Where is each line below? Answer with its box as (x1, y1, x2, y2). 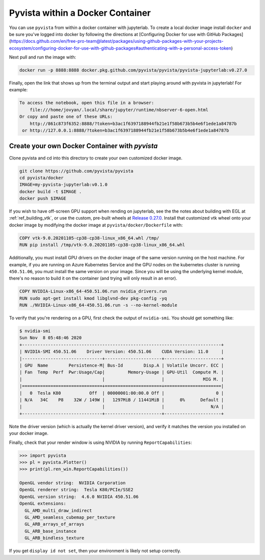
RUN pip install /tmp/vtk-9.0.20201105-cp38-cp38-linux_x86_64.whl (19, 242, 185, 248)
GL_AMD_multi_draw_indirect (25, 507, 92, 513)
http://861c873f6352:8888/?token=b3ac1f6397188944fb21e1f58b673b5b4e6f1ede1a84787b (29, 121, 237, 126)
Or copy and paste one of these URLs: (19, 114, 113, 120)
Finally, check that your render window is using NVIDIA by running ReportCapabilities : (9, 439, 192, 445)
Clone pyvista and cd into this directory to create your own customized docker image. (9, 155, 183, 161)
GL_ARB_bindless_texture (25, 535, 84, 541)
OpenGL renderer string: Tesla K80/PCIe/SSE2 (19, 487, 133, 493)
